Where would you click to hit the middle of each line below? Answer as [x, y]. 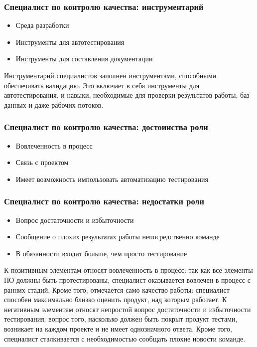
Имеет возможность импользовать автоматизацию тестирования [112, 179]
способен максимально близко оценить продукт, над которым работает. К [116, 299]
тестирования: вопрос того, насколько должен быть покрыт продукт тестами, [121, 319]
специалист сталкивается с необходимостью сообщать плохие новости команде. [125, 338]
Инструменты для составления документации [84, 59]
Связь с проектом [42, 162]
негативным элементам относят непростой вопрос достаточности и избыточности [128, 309]
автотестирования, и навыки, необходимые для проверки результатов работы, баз [127, 95]
